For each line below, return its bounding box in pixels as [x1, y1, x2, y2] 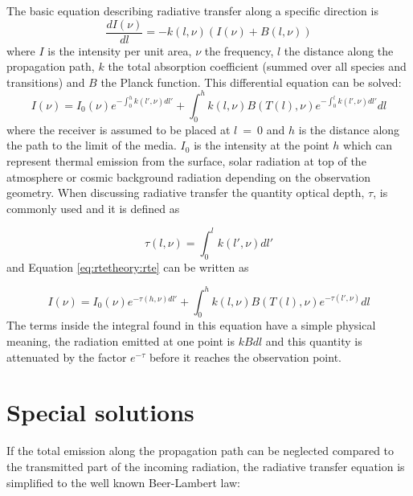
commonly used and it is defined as [6, 199, 180, 216]
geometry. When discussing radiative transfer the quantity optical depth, [6, 184, 365, 201]
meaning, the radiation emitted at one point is [6, 333, 235, 350]
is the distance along [298, 121, 400, 137]
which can [343, 137, 393, 154]
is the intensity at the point [194, 137, 329, 154]
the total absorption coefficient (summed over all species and [108, 58, 407, 75]
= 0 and [243, 121, 285, 137]
